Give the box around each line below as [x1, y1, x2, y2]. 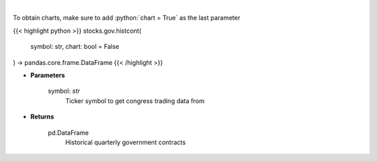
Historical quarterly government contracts [65, 138, 186, 146]
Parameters [30, 70, 66, 79]
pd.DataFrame [47, 128, 89, 137]
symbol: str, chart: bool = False [30, 43, 119, 51]
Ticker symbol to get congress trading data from [65, 96, 205, 105]
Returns [30, 112, 54, 121]
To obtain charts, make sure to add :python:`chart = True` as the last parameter [13, 14, 241, 22]
